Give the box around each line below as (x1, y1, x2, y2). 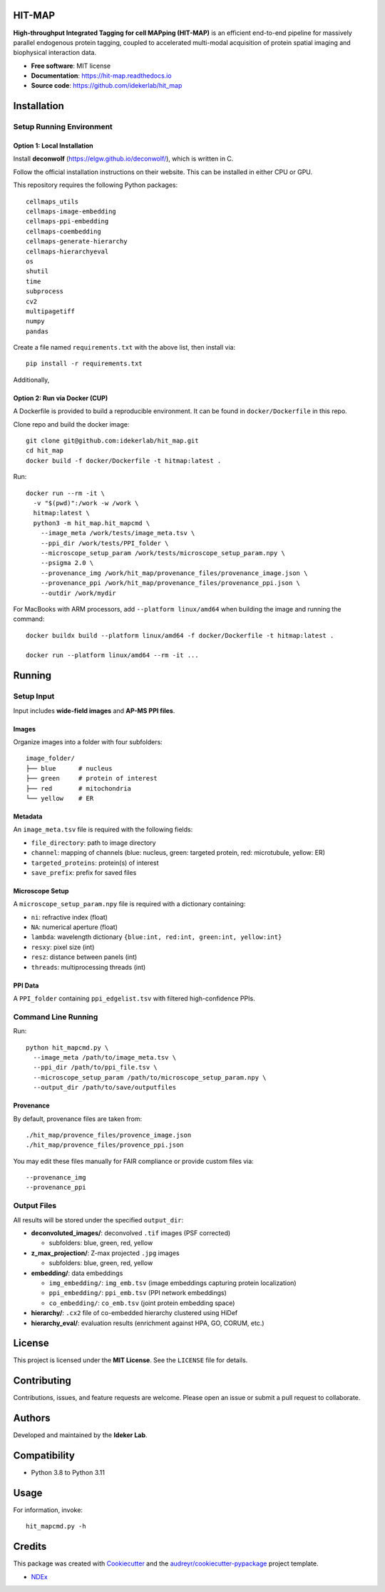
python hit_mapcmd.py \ (26, 1043, 109, 1052)
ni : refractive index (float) (31, 913, 108, 921)
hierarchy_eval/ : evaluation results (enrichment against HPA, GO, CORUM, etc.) (31, 1319, 265, 1327)
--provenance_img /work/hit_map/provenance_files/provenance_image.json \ (40, 569, 308, 577)
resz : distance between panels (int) (31, 953, 138, 961)
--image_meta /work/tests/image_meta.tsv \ (40, 529, 195, 537)
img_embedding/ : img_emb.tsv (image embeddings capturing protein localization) (48, 1278, 297, 1287)
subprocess (26, 288, 64, 295)
